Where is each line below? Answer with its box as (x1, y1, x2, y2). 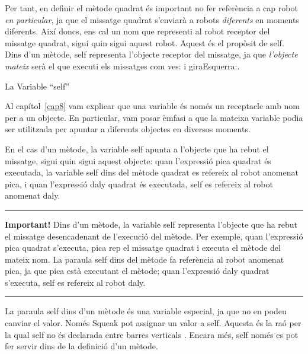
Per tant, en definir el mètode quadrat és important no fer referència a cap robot (5, 2, 298, 14)
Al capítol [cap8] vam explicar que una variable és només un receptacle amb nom (5, 100, 300, 112)
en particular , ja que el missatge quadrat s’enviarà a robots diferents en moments (5, 13, 299, 25)
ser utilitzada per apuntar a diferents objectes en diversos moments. (5, 123, 251, 135)
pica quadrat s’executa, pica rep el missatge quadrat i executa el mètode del (5, 241, 281, 254)
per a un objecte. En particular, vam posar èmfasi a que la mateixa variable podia (5, 111, 303, 123)
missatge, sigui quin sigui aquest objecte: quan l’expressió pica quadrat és (5, 154, 271, 167)
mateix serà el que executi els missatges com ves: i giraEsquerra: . (5, 59, 240, 72)
